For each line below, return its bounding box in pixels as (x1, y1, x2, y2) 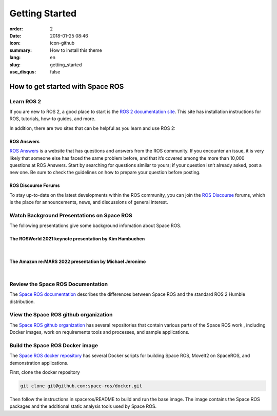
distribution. (9, 298, 35, 305)
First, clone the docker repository (9, 369, 80, 375)
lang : (9, 54, 21, 61)
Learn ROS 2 (9, 98, 41, 105)
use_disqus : (9, 68, 36, 74)
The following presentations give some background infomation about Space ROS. (9, 222, 182, 229)
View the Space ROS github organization (9, 311, 113, 318)
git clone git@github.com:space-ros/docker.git (20, 383, 142, 389)
